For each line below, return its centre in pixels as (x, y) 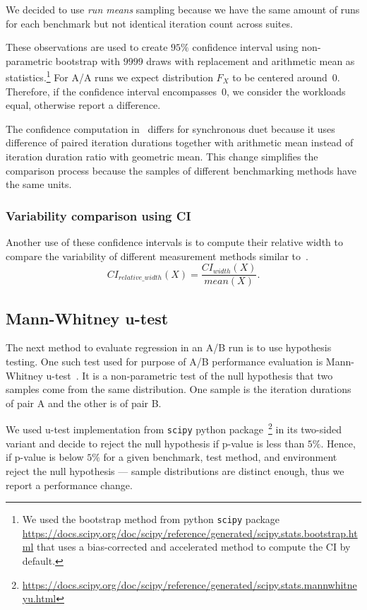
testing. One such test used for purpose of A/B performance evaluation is (164, 362)
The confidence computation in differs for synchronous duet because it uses (170, 128)
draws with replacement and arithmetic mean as (251, 60)
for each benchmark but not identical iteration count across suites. (149, 23)
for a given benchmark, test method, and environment (220, 457)
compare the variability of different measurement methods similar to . (157, 256)
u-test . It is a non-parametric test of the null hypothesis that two (189, 375)
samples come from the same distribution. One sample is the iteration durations (179, 389)
